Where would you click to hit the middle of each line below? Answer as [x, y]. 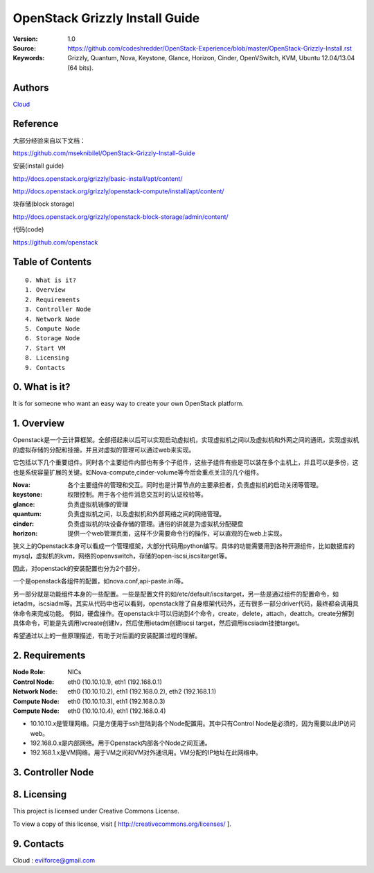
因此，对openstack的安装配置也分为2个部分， [78, 569]
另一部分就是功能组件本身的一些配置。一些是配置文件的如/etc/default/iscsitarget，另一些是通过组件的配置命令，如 [176, 594]
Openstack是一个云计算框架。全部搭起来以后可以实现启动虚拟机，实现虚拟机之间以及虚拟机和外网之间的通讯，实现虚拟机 [186, 440]
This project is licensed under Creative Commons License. [96, 811]
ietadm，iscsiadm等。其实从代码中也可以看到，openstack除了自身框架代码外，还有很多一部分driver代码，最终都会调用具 [186, 603]
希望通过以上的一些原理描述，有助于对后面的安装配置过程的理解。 [107, 636]
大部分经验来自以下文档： [49, 140]
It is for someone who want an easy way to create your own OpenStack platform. [128, 404]
